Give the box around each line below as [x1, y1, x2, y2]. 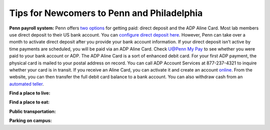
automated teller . [9, 80, 44, 87]
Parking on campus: [9, 117, 52, 123]
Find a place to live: [9, 90, 50, 96]
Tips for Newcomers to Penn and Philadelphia [9, 7, 203, 18]
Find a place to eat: [9, 99, 50, 105]
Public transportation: [9, 108, 56, 114]
